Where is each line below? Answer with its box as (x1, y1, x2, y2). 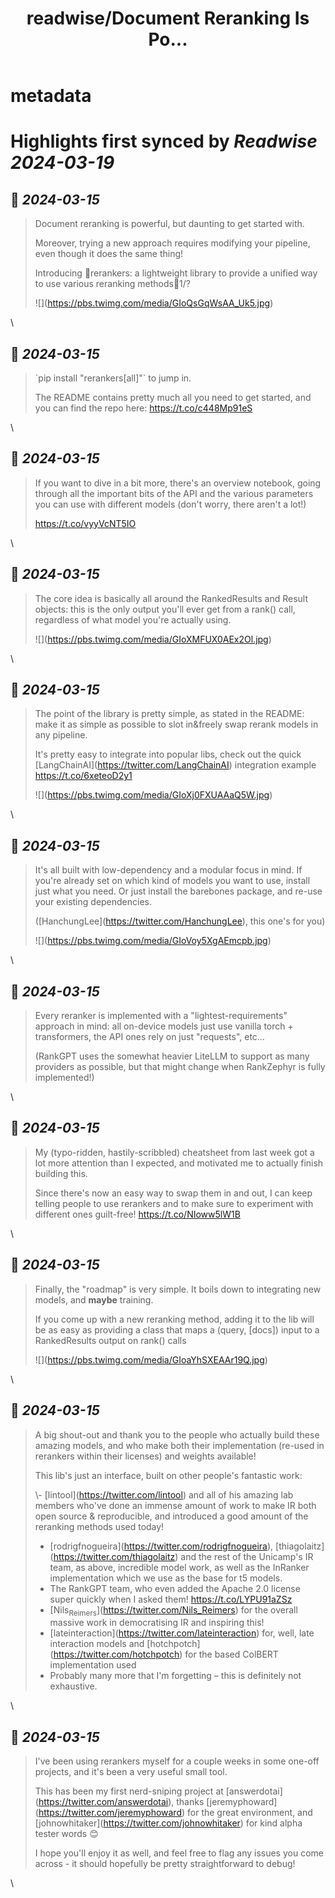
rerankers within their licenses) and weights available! (34, 1450, 257, 1462)
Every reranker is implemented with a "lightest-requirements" (34, 1010, 288, 1022)
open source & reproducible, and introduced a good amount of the (34, 1510, 309, 1522)
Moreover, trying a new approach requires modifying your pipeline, (34, 237, 311, 249)
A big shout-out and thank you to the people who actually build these (34, 1428, 320, 1441)
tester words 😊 (34, 1828, 99, 1840)
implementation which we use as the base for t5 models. (49, 1572, 283, 1584)
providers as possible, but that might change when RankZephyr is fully (34, 1061, 326, 1073)
